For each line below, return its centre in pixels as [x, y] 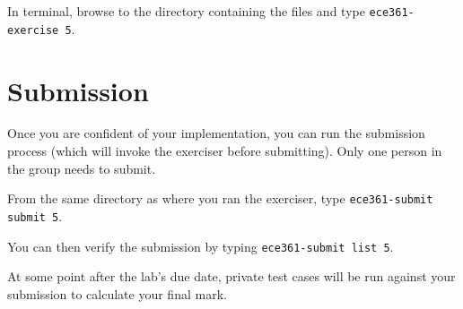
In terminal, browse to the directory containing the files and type [186, 11]
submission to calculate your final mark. [117, 293]
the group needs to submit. [82, 168]
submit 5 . [35, 215]
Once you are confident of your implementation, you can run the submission [216, 133]
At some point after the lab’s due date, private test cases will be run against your [231, 276]
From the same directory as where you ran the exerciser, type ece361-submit [220, 198]
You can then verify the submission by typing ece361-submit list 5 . [201, 246]
